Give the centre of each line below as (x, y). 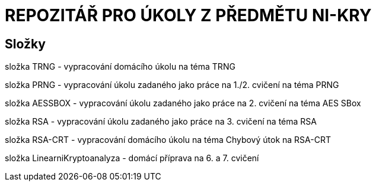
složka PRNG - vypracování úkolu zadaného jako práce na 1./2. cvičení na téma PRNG (172, 85)
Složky (25, 44)
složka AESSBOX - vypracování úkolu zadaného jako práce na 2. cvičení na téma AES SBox (183, 103)
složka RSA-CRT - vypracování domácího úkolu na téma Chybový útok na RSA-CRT (168, 140)
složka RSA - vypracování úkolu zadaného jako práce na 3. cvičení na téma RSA (161, 122)
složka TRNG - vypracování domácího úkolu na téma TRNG (120, 67)
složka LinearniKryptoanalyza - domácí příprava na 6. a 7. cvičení (132, 158)
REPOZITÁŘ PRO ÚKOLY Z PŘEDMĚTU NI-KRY (188, 15)
